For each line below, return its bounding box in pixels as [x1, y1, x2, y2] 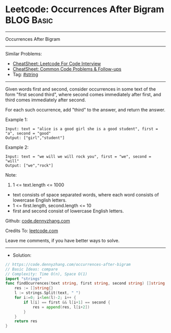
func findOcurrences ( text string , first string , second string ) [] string [5, 281, 165, 286]
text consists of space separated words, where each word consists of [12, 191, 159, 198]
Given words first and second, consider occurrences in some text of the [5, 86, 156, 92]
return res [14, 319, 38, 324]
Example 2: [5, 144, 29, 150]
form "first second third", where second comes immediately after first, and [5, 91, 161, 97]
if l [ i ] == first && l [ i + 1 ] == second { [23, 299, 110, 305]
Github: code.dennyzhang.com [5, 217, 70, 224]
